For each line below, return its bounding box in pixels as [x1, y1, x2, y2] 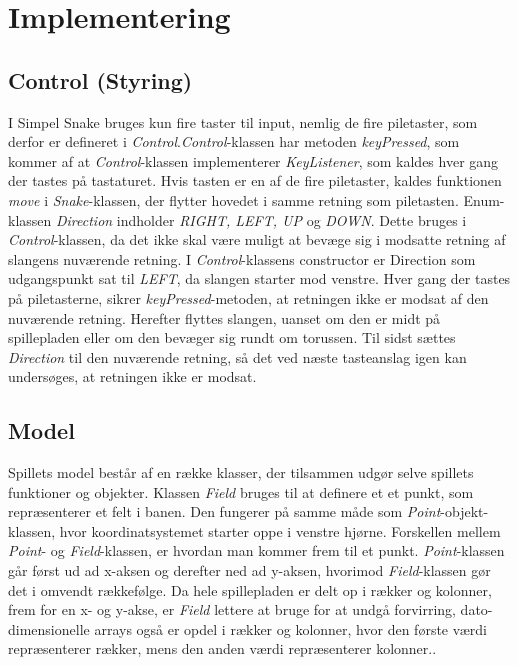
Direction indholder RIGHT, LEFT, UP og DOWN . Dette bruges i [55, 209, 467, 230]
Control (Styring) [8, 64, 193, 95]
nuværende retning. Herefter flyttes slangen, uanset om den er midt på [8, 307, 441, 328]
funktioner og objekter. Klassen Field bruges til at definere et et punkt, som [8, 481, 474, 502]
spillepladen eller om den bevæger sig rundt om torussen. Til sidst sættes [8, 327, 456, 348]
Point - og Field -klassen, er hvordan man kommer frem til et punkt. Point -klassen [8, 540, 505, 561]
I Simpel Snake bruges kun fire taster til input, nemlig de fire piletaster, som [8, 111, 478, 132]
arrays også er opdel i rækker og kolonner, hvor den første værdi [94, 618, 487, 639]
